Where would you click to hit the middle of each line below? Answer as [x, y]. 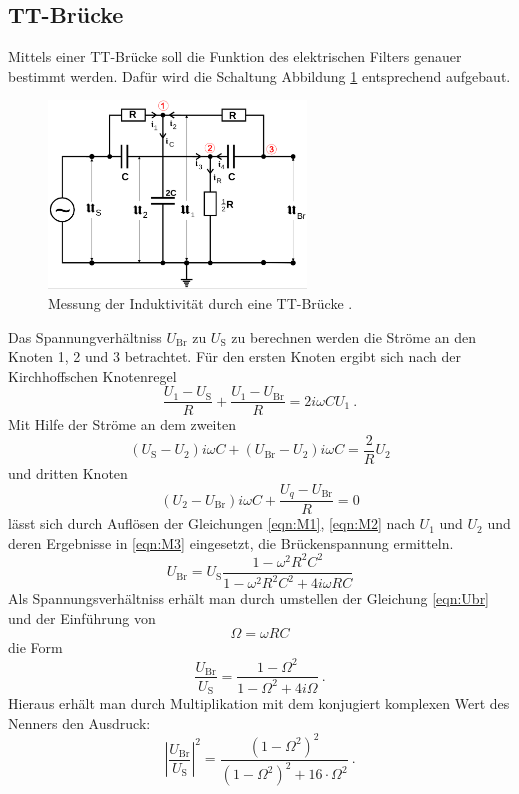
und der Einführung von [82, 617]
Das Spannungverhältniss [85, 336]
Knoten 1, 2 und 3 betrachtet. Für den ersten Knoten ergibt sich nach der [234, 356]
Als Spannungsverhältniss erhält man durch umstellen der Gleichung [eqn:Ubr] [249, 598]
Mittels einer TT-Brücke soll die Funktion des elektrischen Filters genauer [235, 56]
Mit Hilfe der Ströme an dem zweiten [122, 424]
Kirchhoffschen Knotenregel [92, 375]
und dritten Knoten [68, 473]
